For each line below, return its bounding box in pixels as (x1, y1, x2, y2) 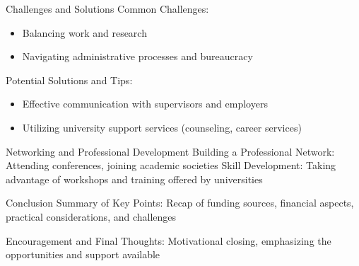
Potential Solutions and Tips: (6, 72, 133, 87)
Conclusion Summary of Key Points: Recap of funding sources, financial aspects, (6, 195, 354, 210)
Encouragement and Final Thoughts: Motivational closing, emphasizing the (6, 233, 331, 248)
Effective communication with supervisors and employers (22, 96, 268, 111)
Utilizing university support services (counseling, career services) (22, 120, 302, 134)
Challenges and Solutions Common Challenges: (6, 1, 209, 16)
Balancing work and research (22, 25, 147, 40)
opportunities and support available (6, 247, 160, 262)
